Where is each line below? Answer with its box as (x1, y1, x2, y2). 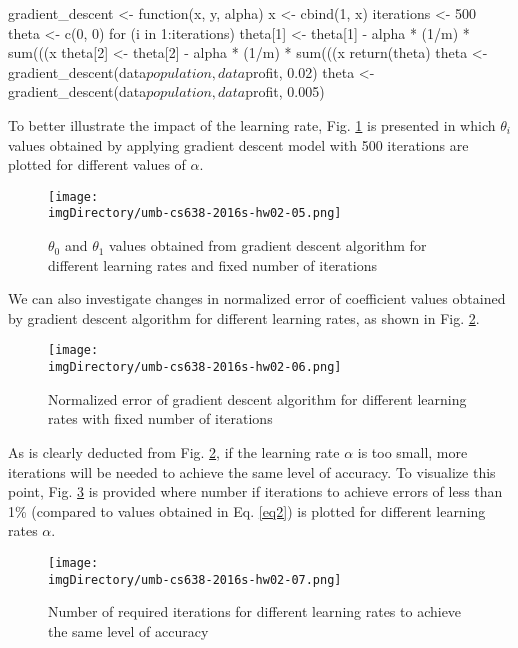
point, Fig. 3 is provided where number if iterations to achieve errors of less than (8, 481, 503, 502)
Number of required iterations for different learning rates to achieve (48, 601, 462, 622)
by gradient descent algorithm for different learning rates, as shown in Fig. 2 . (8, 307, 480, 328)
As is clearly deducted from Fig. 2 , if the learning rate (8, 441, 340, 462)
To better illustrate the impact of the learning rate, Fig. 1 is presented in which (8, 114, 496, 135)
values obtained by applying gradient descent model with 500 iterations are (8, 134, 469, 155)
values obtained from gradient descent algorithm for (109, 235, 427, 256)
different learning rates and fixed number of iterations (48, 254, 377, 275)
